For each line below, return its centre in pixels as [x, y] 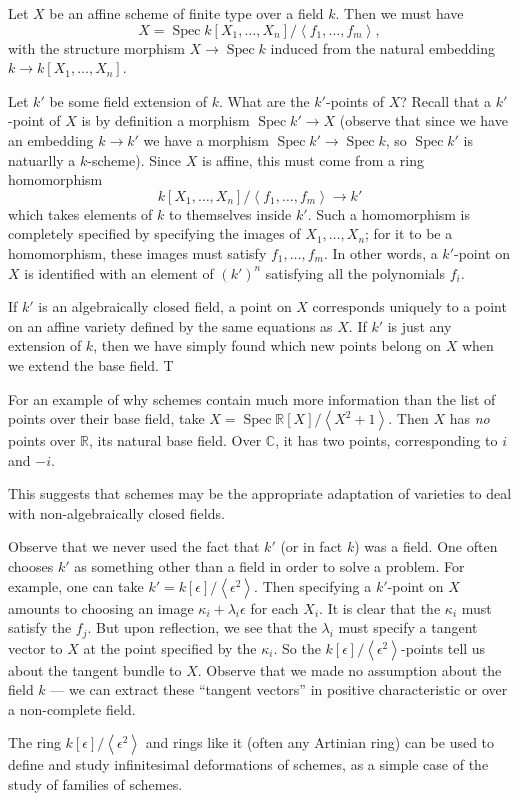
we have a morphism [206, 139]
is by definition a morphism [165, 120]
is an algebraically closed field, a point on [165, 306]
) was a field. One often [426, 546]
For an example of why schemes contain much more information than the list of [252, 398]
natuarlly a [42, 159]
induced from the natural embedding [383, 47]
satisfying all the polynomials [355, 272]
